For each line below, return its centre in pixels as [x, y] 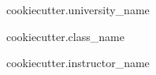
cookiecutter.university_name [78, 9]
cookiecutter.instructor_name [78, 63]
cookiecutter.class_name [65, 36]
